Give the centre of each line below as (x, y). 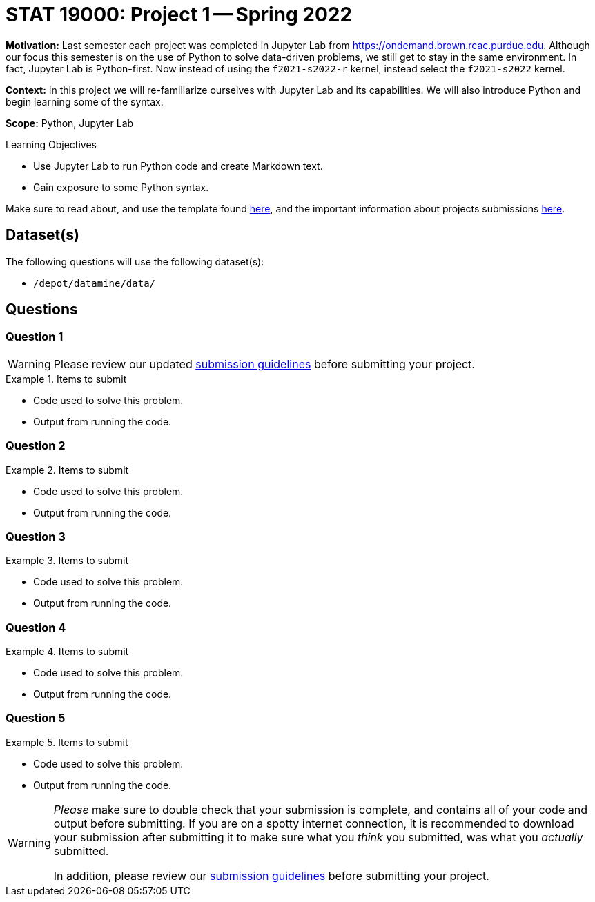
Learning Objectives (51, 144)
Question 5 (36, 718)
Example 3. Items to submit (67, 561)
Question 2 (36, 446)
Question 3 (36, 536)
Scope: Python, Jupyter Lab (70, 123)
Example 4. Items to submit (67, 652)
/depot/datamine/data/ (95, 283)
